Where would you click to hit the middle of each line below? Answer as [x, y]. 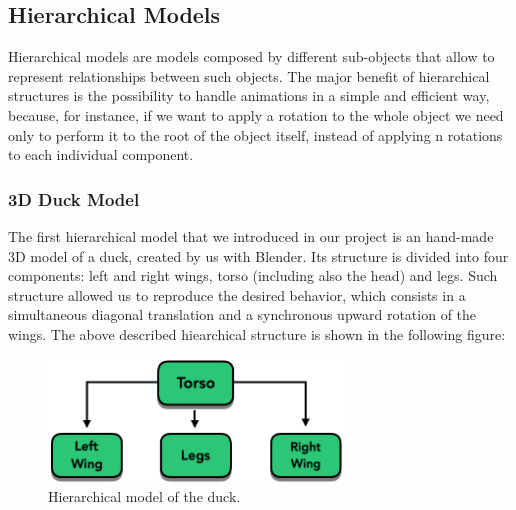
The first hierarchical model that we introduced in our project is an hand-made [251, 235]
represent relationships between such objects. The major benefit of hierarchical [249, 75]
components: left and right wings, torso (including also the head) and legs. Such [253, 275]
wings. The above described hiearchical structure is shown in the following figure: [257, 333]
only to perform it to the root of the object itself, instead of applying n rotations [255, 134]
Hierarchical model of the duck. [144, 496]
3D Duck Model [74, 198]
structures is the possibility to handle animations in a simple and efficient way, [249, 95]
